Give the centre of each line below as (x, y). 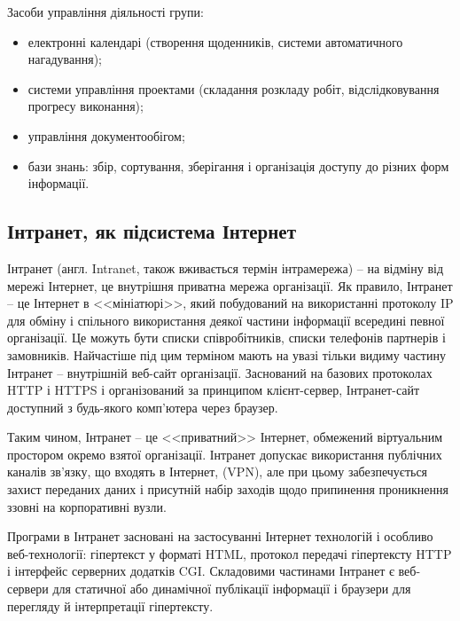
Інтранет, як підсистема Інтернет (152, 231)
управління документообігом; (106, 135)
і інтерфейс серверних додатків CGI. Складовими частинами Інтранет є (201, 571)
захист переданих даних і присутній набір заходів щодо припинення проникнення (228, 489)
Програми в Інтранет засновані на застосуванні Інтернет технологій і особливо (220, 536)
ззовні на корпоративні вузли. (87, 506)
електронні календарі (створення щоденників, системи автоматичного (215, 41)
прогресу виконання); (86, 106)
